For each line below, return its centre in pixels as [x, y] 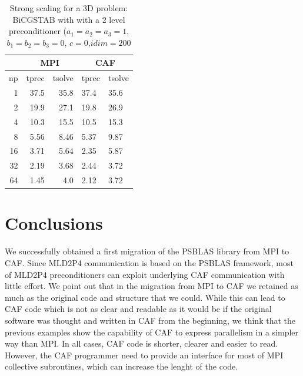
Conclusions [54, 223]
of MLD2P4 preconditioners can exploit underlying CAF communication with [145, 274]
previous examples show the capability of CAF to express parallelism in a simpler [152, 332]
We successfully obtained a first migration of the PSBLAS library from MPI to [147, 251]
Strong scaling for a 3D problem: [69, 8]
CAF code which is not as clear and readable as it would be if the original [138, 309]
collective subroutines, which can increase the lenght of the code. [121, 366]
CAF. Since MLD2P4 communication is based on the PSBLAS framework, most [149, 262]
